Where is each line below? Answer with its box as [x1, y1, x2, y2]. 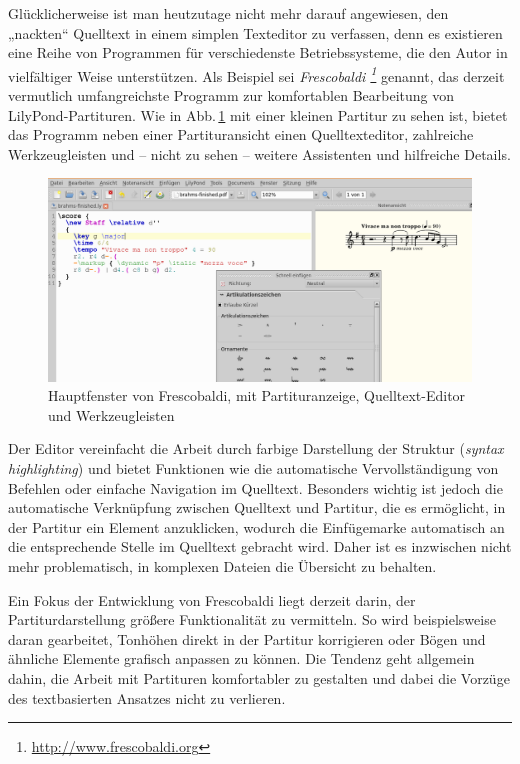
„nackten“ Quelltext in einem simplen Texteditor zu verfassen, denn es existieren [8, 22, 503, 43]
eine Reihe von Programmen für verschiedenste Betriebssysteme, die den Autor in [8, 42, 508, 63]
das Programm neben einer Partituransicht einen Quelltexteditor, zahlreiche [8, 124, 474, 145]
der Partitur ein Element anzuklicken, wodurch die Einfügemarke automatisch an [8, 516, 505, 537]
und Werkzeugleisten [48, 404, 175, 425]
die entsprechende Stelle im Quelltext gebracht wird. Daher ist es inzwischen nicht [8, 536, 512, 557]
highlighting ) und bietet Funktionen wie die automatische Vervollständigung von [8, 458, 499, 479]
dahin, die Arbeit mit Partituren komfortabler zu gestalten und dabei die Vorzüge [8, 668, 510, 689]
